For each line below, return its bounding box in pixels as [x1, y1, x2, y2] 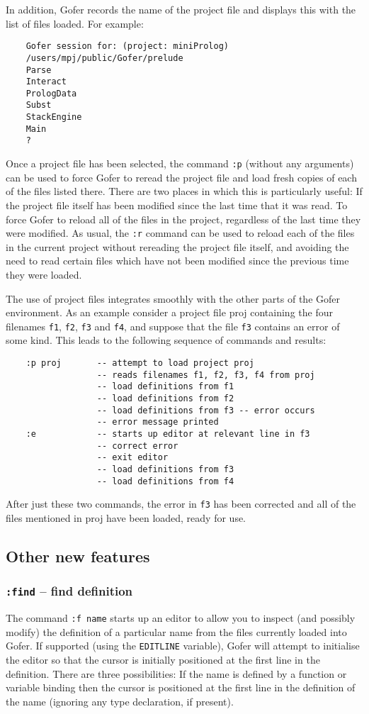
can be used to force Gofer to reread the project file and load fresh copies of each [6, 169, 357, 184]
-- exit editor [96, 452, 169, 463]
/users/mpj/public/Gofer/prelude [25, 52, 183, 63]
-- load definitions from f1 [96, 381, 234, 392]
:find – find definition [6, 582, 133, 600]
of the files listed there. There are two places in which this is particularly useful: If [6, 184, 363, 199]
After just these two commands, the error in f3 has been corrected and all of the [6, 496, 356, 511]
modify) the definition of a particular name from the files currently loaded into [6, 624, 347, 639]
